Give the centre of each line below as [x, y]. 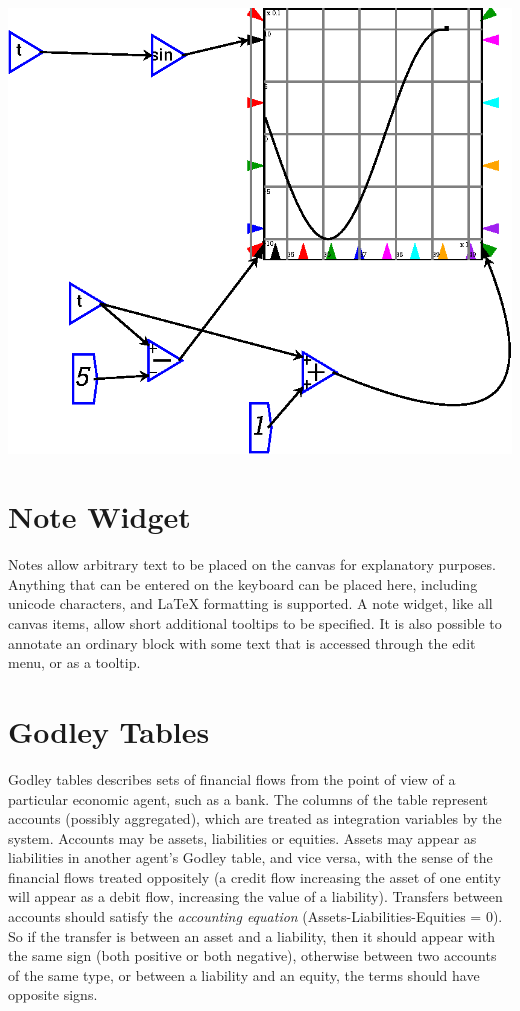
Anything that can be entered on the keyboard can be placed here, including [243, 583]
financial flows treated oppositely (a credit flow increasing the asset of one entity [254, 876]
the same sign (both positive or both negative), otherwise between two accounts [252, 955]
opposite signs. [53, 994]
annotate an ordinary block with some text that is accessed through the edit [242, 642]
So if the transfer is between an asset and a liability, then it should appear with [252, 935]
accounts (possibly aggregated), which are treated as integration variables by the [255, 818]
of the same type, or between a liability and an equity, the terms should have [244, 974]
